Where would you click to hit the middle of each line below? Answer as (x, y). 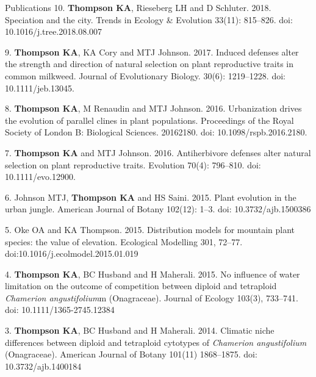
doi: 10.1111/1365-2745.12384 (60, 310)
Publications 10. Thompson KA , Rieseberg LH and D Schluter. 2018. (138, 7)
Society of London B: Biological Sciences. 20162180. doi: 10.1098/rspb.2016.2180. (156, 132)
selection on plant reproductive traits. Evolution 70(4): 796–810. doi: (133, 164)
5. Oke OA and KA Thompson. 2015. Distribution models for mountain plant (150, 229)
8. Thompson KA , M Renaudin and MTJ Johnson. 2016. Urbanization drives (153, 108)
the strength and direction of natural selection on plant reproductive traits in (149, 64)
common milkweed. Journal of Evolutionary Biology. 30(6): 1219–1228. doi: (145, 75)
